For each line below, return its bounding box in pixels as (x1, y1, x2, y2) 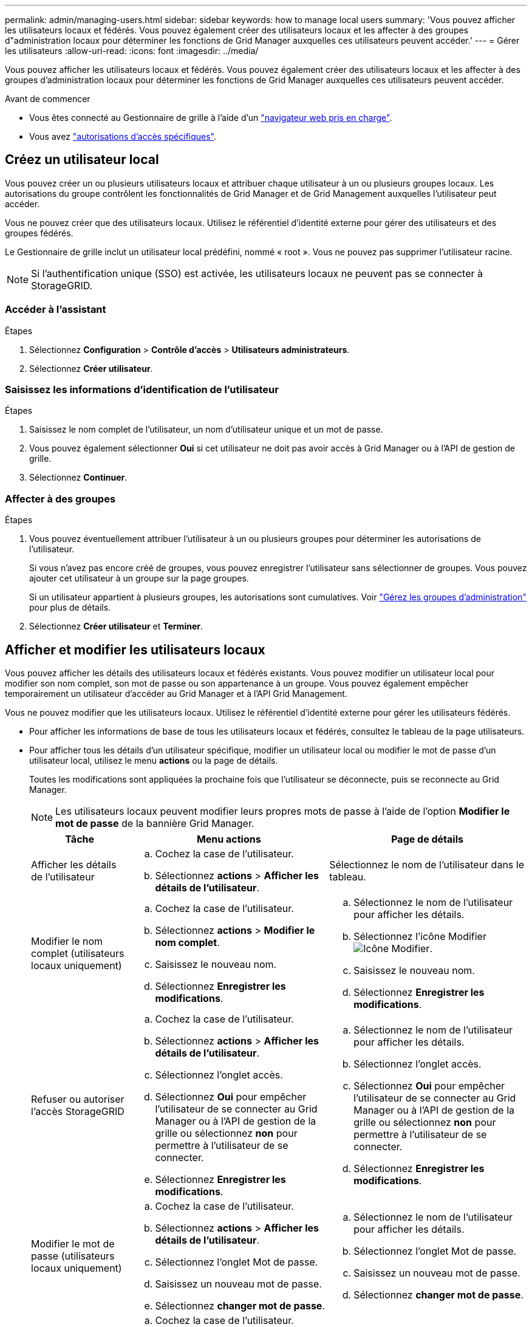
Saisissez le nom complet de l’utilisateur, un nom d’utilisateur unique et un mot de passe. (29, 424, 383, 435)
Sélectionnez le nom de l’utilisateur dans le (329, 858, 524, 871)
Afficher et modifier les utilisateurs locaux (5, 642, 265, 657)
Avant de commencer (5, 94, 90, 104)
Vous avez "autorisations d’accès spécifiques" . (29, 131, 217, 142)
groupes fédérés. (5, 227, 73, 238)
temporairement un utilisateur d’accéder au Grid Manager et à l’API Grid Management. (5, 688, 347, 699)
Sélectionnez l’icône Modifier (353, 930, 486, 942)
